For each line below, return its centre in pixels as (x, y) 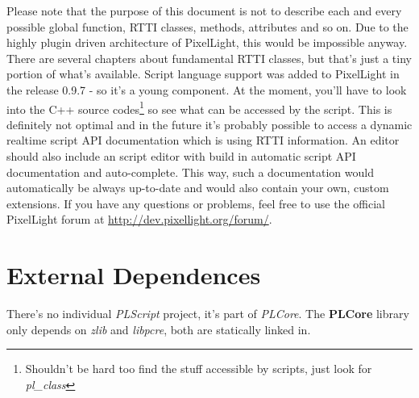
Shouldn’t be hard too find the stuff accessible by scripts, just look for (199, 369)
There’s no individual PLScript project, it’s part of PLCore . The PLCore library (208, 314)
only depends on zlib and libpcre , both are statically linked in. (159, 329)
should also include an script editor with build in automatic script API (181, 156)
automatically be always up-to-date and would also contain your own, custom (198, 188)
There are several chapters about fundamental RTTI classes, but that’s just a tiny (209, 58)
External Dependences (134, 275)
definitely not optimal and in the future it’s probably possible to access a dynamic (209, 124)
